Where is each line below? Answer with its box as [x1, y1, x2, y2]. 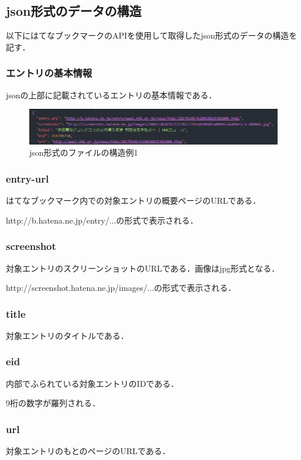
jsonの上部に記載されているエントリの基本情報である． [6, 88, 217, 101]
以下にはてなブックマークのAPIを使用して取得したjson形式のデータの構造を [6, 29, 297, 42]
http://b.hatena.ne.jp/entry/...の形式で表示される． [6, 214, 199, 226]
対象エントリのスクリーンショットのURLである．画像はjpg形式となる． [6, 262, 280, 274]
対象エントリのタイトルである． [6, 329, 129, 341]
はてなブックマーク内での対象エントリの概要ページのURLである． [6, 194, 261, 207]
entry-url [6, 171, 49, 186]
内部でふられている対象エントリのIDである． [6, 377, 179, 389]
